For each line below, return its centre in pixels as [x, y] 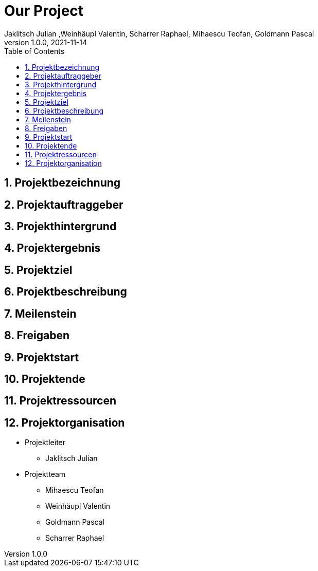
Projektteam [45, 474]
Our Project [44, 11]
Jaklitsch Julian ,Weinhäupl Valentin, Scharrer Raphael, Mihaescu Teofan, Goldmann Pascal [159, 33]
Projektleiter [45, 443]
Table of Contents [34, 51]
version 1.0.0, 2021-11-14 [46, 42]
